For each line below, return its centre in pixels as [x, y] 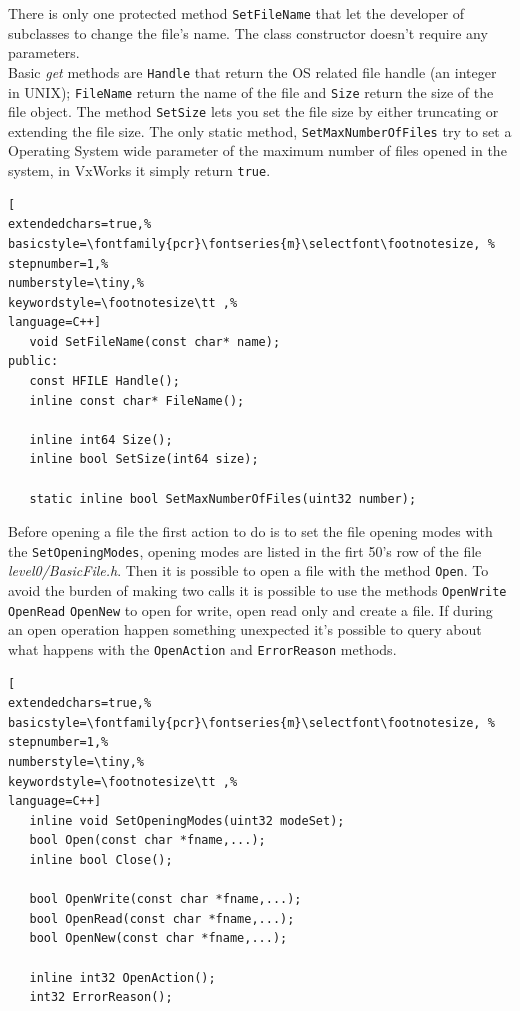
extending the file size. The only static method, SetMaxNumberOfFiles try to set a [260, 130]
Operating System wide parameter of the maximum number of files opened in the [257, 150]
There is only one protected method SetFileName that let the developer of [236, 13]
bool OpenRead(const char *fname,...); [162, 918]
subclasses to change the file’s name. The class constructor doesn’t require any [248, 32]
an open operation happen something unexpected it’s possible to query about [245, 629]
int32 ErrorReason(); [101, 997]
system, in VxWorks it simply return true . [139, 170]
